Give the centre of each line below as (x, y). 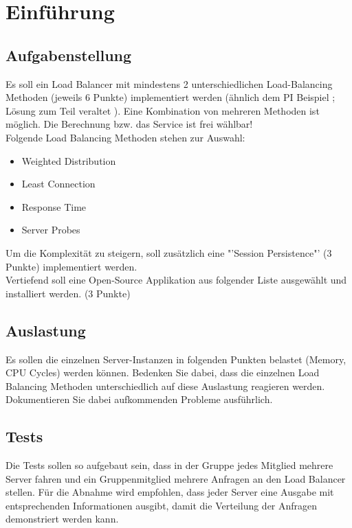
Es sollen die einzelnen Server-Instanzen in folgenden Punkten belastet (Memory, (176, 359)
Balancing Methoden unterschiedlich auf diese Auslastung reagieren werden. (165, 386)
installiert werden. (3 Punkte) (68, 293)
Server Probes (51, 230)
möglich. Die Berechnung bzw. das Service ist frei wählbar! (129, 124)
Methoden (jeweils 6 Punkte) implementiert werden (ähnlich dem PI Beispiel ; (170, 97)
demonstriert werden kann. (62, 519)
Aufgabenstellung (69, 55)
